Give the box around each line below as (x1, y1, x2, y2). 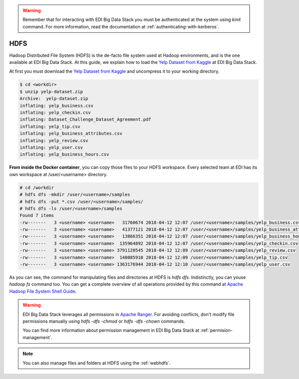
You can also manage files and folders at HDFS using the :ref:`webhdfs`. (22, 360, 171, 366)
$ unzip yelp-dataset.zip (19, 89, 83, 94)
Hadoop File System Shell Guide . (9, 288, 77, 294)
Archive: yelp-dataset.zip (19, 96, 88, 102)
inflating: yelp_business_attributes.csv (19, 131, 123, 137)
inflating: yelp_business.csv (19, 103, 94, 108)
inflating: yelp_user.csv (19, 145, 83, 150)
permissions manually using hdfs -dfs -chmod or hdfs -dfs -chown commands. (22, 318, 185, 324)
